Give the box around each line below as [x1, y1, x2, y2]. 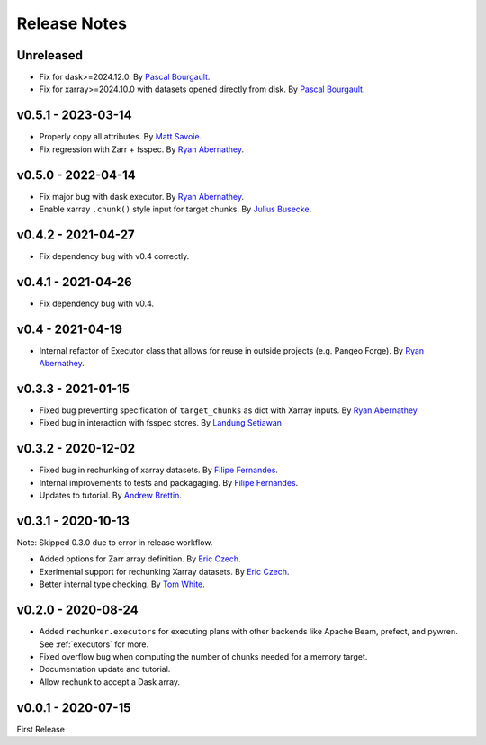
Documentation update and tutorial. [39, 664, 171, 675]
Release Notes [16, 13, 128, 33]
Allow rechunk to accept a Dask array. [39, 676, 180, 687]
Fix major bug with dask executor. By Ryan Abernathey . [39, 191, 245, 202]
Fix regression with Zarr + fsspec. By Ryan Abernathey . [39, 144, 245, 155]
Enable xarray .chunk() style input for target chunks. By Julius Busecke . [39, 203, 312, 215]
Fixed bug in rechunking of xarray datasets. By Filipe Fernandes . [39, 464, 279, 476]
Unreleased [16, 48, 84, 63]
